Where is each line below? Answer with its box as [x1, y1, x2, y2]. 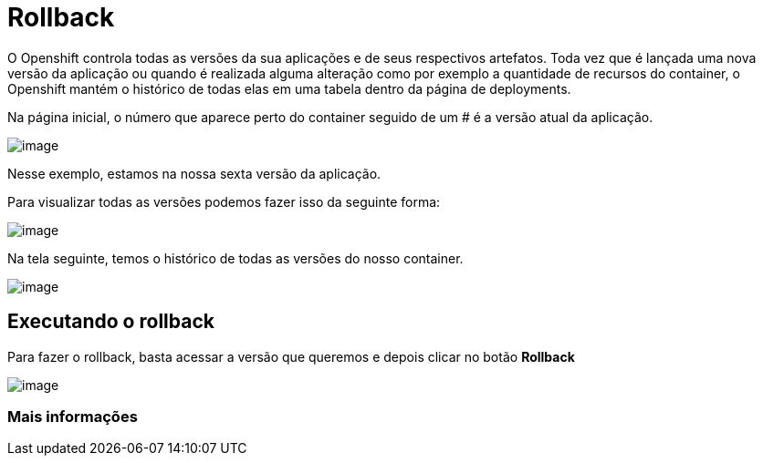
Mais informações [7, 406, 138, 426]
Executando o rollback [7, 310, 214, 334]
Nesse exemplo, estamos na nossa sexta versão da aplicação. [7, 165, 381, 181]
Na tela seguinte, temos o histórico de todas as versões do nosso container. [7, 250, 464, 266]
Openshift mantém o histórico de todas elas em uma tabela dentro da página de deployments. [7, 80, 571, 97]
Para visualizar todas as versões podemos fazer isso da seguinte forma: [7, 193, 441, 210]
